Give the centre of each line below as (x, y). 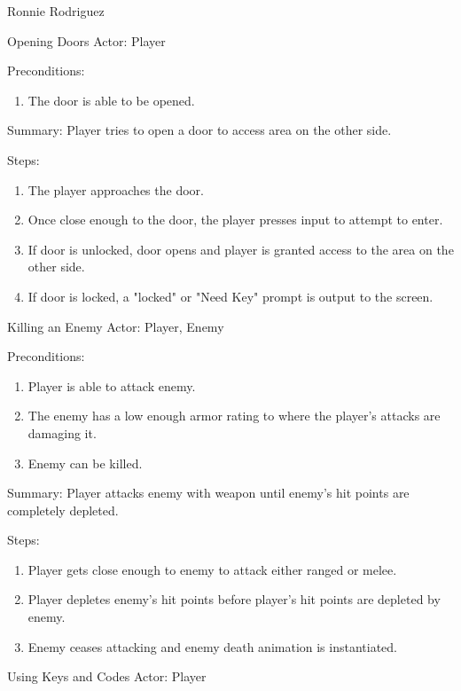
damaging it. (62, 432)
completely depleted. (63, 510)
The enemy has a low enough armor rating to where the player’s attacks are (234, 416)
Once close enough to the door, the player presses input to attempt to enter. (235, 220)
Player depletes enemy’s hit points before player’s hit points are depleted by (234, 599)
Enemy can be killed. (85, 463)
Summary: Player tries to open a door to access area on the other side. (199, 130)
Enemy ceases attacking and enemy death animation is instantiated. (213, 646)
